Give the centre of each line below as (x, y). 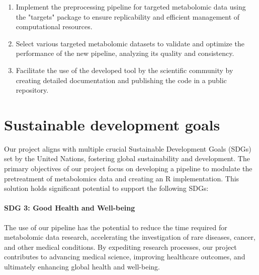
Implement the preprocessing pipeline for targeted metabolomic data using (131, 7)
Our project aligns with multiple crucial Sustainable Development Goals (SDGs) (128, 148)
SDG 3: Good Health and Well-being (70, 208)
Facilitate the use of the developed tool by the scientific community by (124, 70)
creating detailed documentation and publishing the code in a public (121, 80)
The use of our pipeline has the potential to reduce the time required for (116, 227)
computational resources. (54, 26)
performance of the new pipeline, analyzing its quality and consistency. (125, 53)
